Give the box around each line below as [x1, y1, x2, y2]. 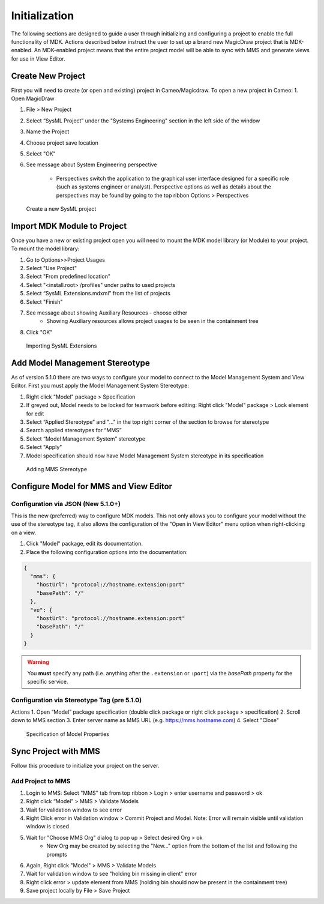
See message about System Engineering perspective [26, 161, 157, 168]
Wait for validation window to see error [26, 806, 122, 813]
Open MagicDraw [11, 95, 55, 102]
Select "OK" [26, 150, 56, 157]
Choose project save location [26, 139, 99, 146]
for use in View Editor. [11, 55, 65, 62]
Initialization [11, 9, 74, 22]
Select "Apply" [26, 444, 62, 451]
